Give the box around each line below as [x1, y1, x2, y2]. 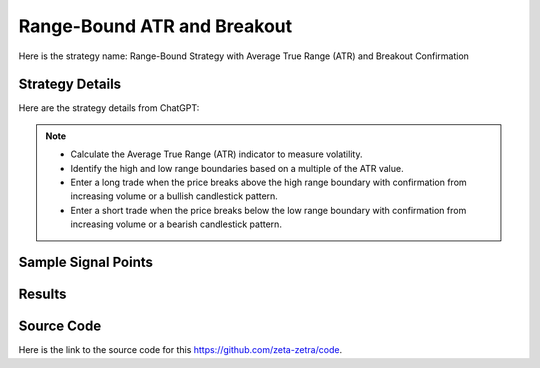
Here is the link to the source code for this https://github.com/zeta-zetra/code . [18, 344, 343, 356]
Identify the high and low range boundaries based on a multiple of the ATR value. [70, 162, 404, 174]
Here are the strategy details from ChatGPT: [18, 102, 200, 114]
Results [18, 286, 67, 303]
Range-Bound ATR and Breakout [18, 15, 293, 37]
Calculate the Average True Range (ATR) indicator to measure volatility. [70, 148, 363, 160]
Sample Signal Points [18, 254, 154, 270]
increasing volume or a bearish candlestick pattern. [70, 218, 282, 230]
